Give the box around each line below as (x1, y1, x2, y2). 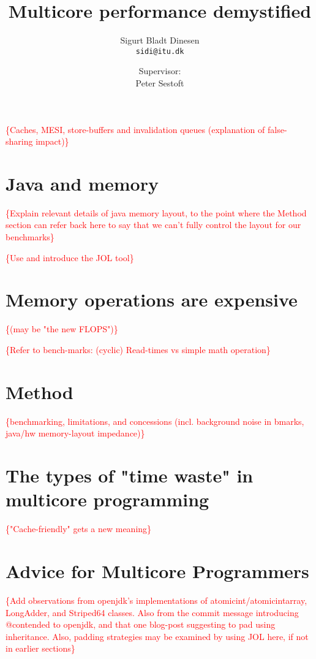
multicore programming (6, 487, 209, 512)
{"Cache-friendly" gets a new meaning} (6, 522, 152, 535)
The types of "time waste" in (6, 463, 254, 488)
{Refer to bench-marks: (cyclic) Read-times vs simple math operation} (6, 343, 271, 356)
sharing (6, 135, 33, 148)
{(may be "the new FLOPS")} (6, 322, 118, 335)
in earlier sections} (6, 642, 75, 655)
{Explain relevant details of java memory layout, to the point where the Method (6, 206, 307, 219)
